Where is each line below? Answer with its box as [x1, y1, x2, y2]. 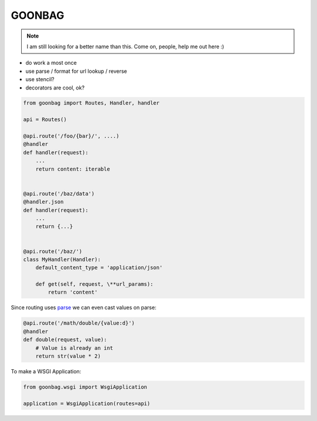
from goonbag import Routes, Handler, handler [23, 100, 160, 106]
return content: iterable [35, 165, 110, 172]
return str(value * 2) [35, 353, 101, 359]
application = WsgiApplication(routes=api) [23, 400, 151, 407]
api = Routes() [23, 116, 67, 123]
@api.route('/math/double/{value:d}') [23, 320, 135, 326]
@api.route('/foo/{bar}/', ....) [23, 133, 120, 139]
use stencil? [25, 76, 55, 83]
